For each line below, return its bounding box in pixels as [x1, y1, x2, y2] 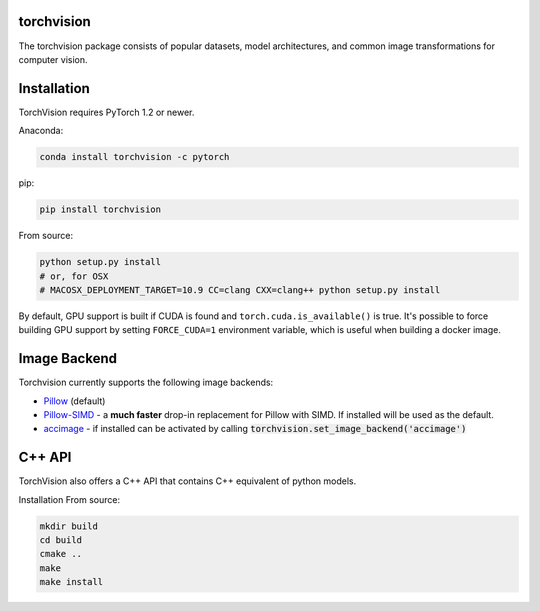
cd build [39, 535, 83, 546]
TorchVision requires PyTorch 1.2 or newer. [18, 106, 195, 118]
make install [39, 576, 104, 588]
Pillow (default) [43, 395, 106, 407]
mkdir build [39, 520, 99, 532]
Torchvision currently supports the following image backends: [18, 376, 274, 389]
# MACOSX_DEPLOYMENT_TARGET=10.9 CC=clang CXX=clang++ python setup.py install [39, 284, 441, 295]
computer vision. [18, 53, 89, 65]
